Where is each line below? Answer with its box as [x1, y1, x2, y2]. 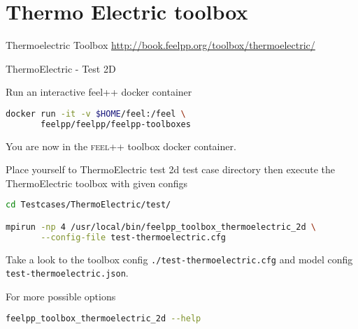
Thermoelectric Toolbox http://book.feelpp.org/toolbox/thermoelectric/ [6, 38, 315, 52]
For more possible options [6, 289, 116, 304]
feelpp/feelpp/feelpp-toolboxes [41, 119, 191, 129]
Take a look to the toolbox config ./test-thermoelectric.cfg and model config [6, 251, 353, 266]
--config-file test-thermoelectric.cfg [41, 232, 227, 242]
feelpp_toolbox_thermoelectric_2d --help [6, 313, 201, 323]
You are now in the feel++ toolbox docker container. [6, 138, 236, 153]
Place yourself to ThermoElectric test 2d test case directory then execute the [6, 162, 335, 177]
